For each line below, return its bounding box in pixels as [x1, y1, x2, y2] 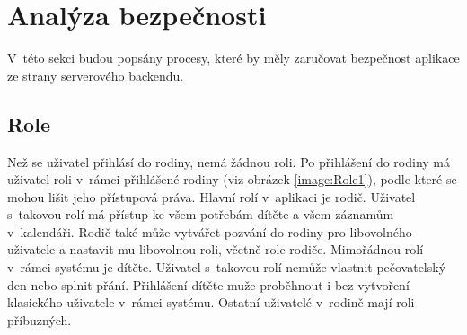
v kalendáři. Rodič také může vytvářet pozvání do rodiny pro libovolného [7, 222, 412, 241]
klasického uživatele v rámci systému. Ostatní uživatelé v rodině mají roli [7, 293, 415, 312]
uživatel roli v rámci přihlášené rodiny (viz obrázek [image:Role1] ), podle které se [7, 170, 457, 189]
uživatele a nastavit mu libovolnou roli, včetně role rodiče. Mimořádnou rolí [7, 240, 424, 259]
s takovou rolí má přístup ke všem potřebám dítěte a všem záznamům [7, 205, 394, 224]
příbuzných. [7, 310, 72, 329]
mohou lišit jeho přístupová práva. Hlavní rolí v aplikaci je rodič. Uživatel [7, 187, 416, 206]
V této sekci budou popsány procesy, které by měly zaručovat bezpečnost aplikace [7, 48, 460, 67]
